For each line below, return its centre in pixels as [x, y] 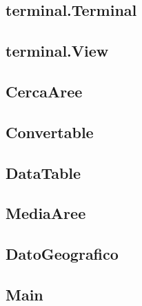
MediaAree [46, 213]
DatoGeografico [62, 254]
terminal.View [57, 51]
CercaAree [44, 91]
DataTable [43, 172]
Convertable [50, 132]
